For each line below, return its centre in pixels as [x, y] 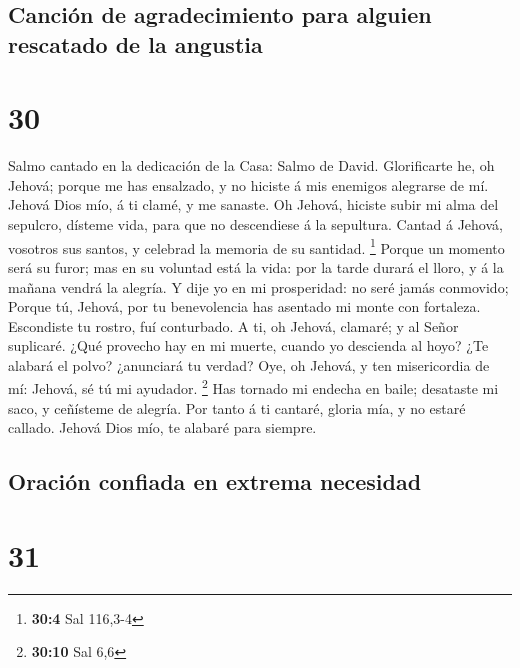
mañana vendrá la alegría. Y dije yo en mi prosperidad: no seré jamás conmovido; [258, 286]
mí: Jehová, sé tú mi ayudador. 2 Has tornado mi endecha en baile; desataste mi [253, 387]
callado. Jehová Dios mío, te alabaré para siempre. [162, 427]
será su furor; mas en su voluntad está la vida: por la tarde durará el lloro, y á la [256, 266]
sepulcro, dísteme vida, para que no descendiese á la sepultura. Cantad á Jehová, [255, 224]
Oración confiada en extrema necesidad [215, 481]
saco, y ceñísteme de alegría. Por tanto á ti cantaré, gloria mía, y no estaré [237, 407]
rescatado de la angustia [135, 43]
